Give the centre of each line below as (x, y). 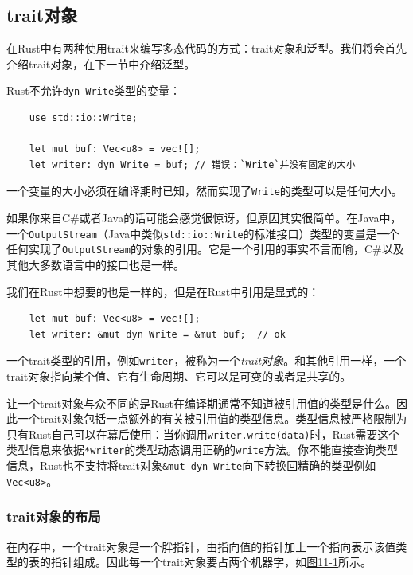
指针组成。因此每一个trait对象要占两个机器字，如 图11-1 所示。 (211, 562)
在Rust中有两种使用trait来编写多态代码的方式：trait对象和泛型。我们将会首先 (207, 48)
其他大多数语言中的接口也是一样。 (95, 264)
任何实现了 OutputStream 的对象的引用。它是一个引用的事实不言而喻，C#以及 (205, 249)
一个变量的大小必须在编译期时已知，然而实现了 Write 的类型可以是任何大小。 (205, 191)
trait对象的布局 (54, 516)
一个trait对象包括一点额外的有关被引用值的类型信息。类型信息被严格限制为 (212, 419)
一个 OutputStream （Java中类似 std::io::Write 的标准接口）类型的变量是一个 (203, 233)
